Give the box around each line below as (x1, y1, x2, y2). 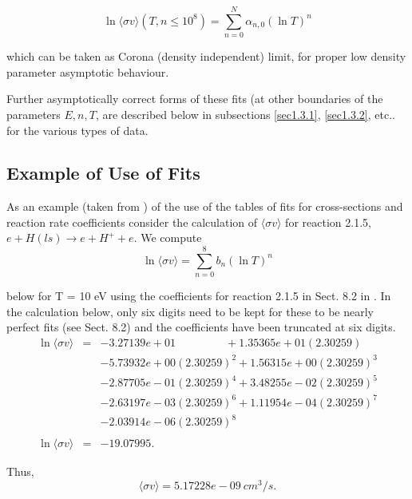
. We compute (133, 229, 202, 246)
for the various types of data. (6, 121, 149, 138)
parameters (6, 105, 61, 122)
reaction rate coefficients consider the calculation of (6, 213, 258, 230)
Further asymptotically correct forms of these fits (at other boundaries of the (6, 90, 383, 107)
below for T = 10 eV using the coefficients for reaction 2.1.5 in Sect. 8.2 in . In (6, 287, 391, 304)
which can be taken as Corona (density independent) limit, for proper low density (6, 48, 406, 65)
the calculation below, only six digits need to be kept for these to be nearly (6, 303, 374, 319)
